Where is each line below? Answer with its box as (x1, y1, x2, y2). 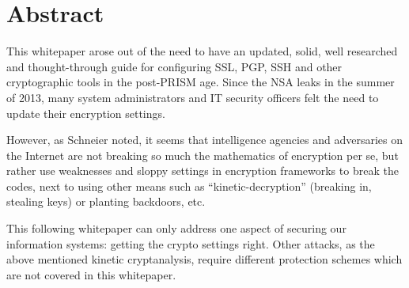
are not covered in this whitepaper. (6, 266, 176, 282)
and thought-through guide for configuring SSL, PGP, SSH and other (6, 58, 343, 74)
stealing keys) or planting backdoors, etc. (6, 193, 206, 210)
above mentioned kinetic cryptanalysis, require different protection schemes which (6, 251, 403, 267)
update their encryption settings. (6, 104, 165, 121)
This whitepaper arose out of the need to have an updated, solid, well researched (6, 43, 398, 59)
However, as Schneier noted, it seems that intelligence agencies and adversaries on (6, 131, 403, 148)
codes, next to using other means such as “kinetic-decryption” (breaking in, (6, 177, 372, 194)
